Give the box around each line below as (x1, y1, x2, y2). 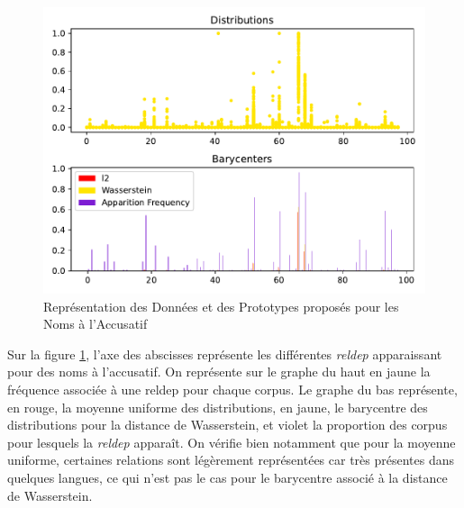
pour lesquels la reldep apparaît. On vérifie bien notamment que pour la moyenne (7, 432, 456, 451)
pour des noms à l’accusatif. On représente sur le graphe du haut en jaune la (7, 362, 431, 381)
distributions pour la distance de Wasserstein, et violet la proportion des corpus (7, 415, 448, 434)
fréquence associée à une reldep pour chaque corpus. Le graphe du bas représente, (7, 379, 458, 398)
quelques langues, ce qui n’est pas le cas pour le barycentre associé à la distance (7, 467, 448, 486)
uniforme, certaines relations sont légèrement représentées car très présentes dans (7, 450, 455, 469)
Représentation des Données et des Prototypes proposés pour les (43, 296, 399, 315)
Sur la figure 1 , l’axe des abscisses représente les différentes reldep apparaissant (7, 344, 442, 363)
